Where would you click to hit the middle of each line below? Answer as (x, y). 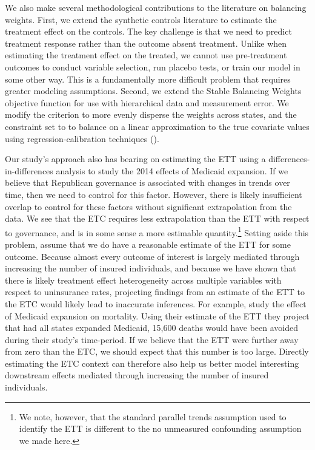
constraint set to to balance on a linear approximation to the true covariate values (157, 126)
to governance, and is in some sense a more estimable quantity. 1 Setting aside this (157, 231)
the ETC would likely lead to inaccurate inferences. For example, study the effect (156, 303)
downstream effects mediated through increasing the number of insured (137, 375)
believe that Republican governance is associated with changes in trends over (148, 182)
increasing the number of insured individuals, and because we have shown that (151, 268)
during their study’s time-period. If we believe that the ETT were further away (152, 339)
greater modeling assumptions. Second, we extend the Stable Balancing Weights (153, 91)
